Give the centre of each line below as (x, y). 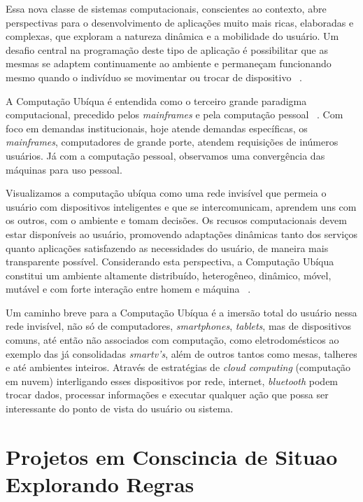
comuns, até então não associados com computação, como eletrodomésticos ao (172, 340)
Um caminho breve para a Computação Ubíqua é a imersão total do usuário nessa (181, 312)
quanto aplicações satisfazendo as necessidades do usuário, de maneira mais (167, 247)
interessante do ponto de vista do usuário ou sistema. (120, 409)
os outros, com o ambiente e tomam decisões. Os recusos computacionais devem (176, 220)
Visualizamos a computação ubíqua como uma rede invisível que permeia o (166, 193)
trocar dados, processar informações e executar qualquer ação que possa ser (167, 395)
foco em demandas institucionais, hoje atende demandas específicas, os (157, 128)
